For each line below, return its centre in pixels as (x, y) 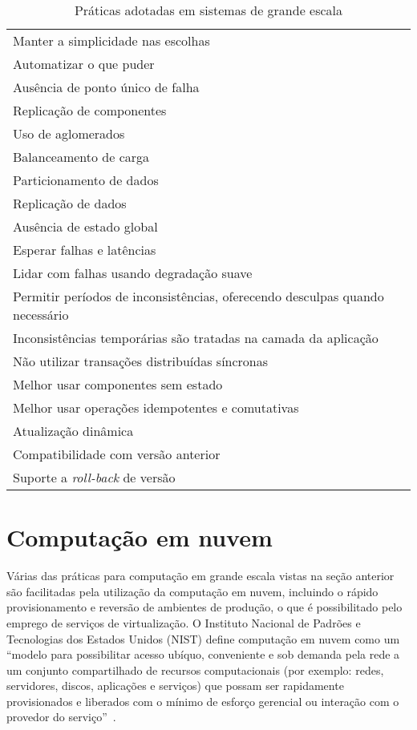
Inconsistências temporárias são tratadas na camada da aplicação (196, 338)
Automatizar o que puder (84, 64)
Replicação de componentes (90, 110)
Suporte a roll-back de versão (94, 477)
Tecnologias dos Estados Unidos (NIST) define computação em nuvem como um (203, 638)
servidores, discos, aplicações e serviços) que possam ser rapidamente (175, 686)
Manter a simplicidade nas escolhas (111, 40)
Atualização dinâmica (73, 431)
